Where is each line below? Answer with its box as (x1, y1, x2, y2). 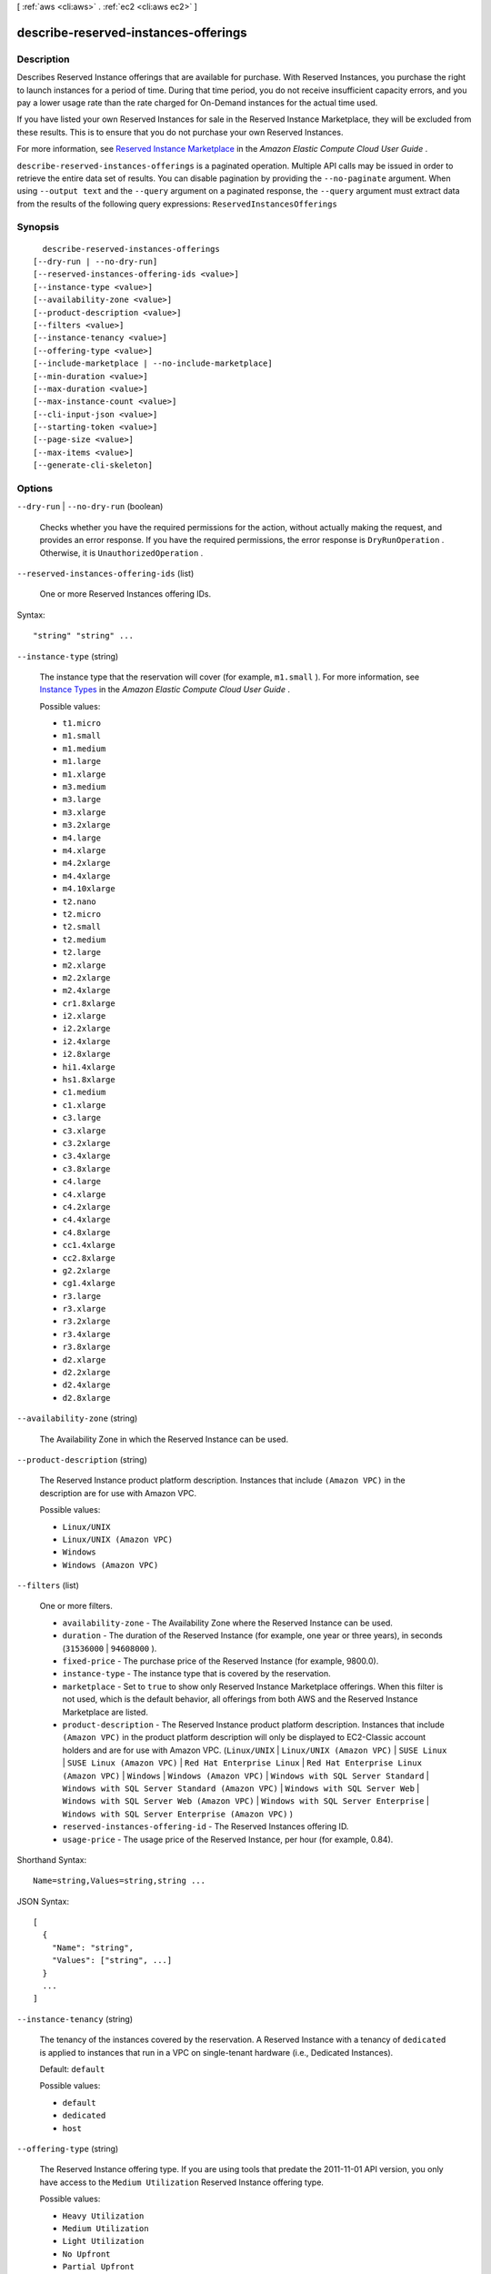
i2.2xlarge (62, 1023, 111, 1034)
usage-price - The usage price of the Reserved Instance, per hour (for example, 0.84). (62, 1834, 394, 1845)
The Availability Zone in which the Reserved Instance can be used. (39, 1434, 289, 1444)
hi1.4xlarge (62, 1062, 115, 1072)
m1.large (62, 756, 102, 767)
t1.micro (62, 719, 102, 729)
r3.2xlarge (62, 1316, 111, 1327)
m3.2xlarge (62, 820, 111, 830)
